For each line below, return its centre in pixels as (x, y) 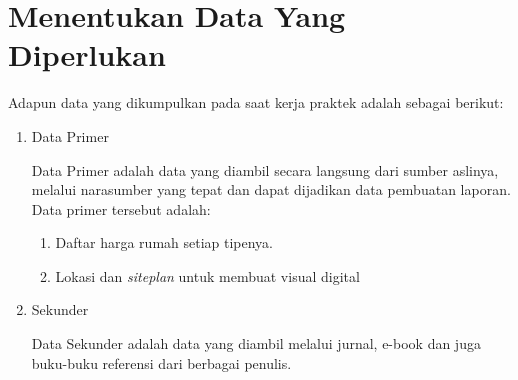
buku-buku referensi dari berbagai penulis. (161, 362)
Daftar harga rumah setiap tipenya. (164, 242)
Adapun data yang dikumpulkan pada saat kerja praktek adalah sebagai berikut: (256, 102)
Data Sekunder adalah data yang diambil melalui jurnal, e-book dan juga (256, 343)
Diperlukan (87, 54)
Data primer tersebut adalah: (121, 208)
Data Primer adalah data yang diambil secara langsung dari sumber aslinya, (265, 169)
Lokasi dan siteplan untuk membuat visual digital (207, 275)
